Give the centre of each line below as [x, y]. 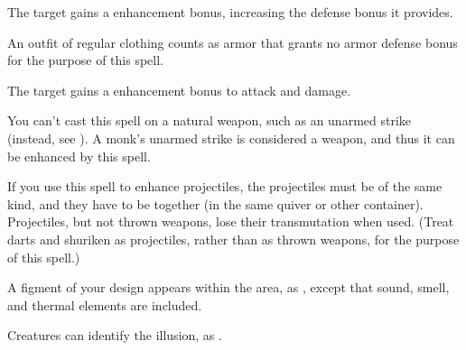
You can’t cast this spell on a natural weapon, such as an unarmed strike [210, 120]
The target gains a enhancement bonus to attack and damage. [179, 90]
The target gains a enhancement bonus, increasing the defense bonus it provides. [230, 12]
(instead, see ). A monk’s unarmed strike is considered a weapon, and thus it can [231, 138]
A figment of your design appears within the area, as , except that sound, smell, [228, 287]
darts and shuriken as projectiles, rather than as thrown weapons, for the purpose [233, 239]
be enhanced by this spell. [79, 156]
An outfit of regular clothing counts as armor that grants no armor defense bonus [233, 42]
